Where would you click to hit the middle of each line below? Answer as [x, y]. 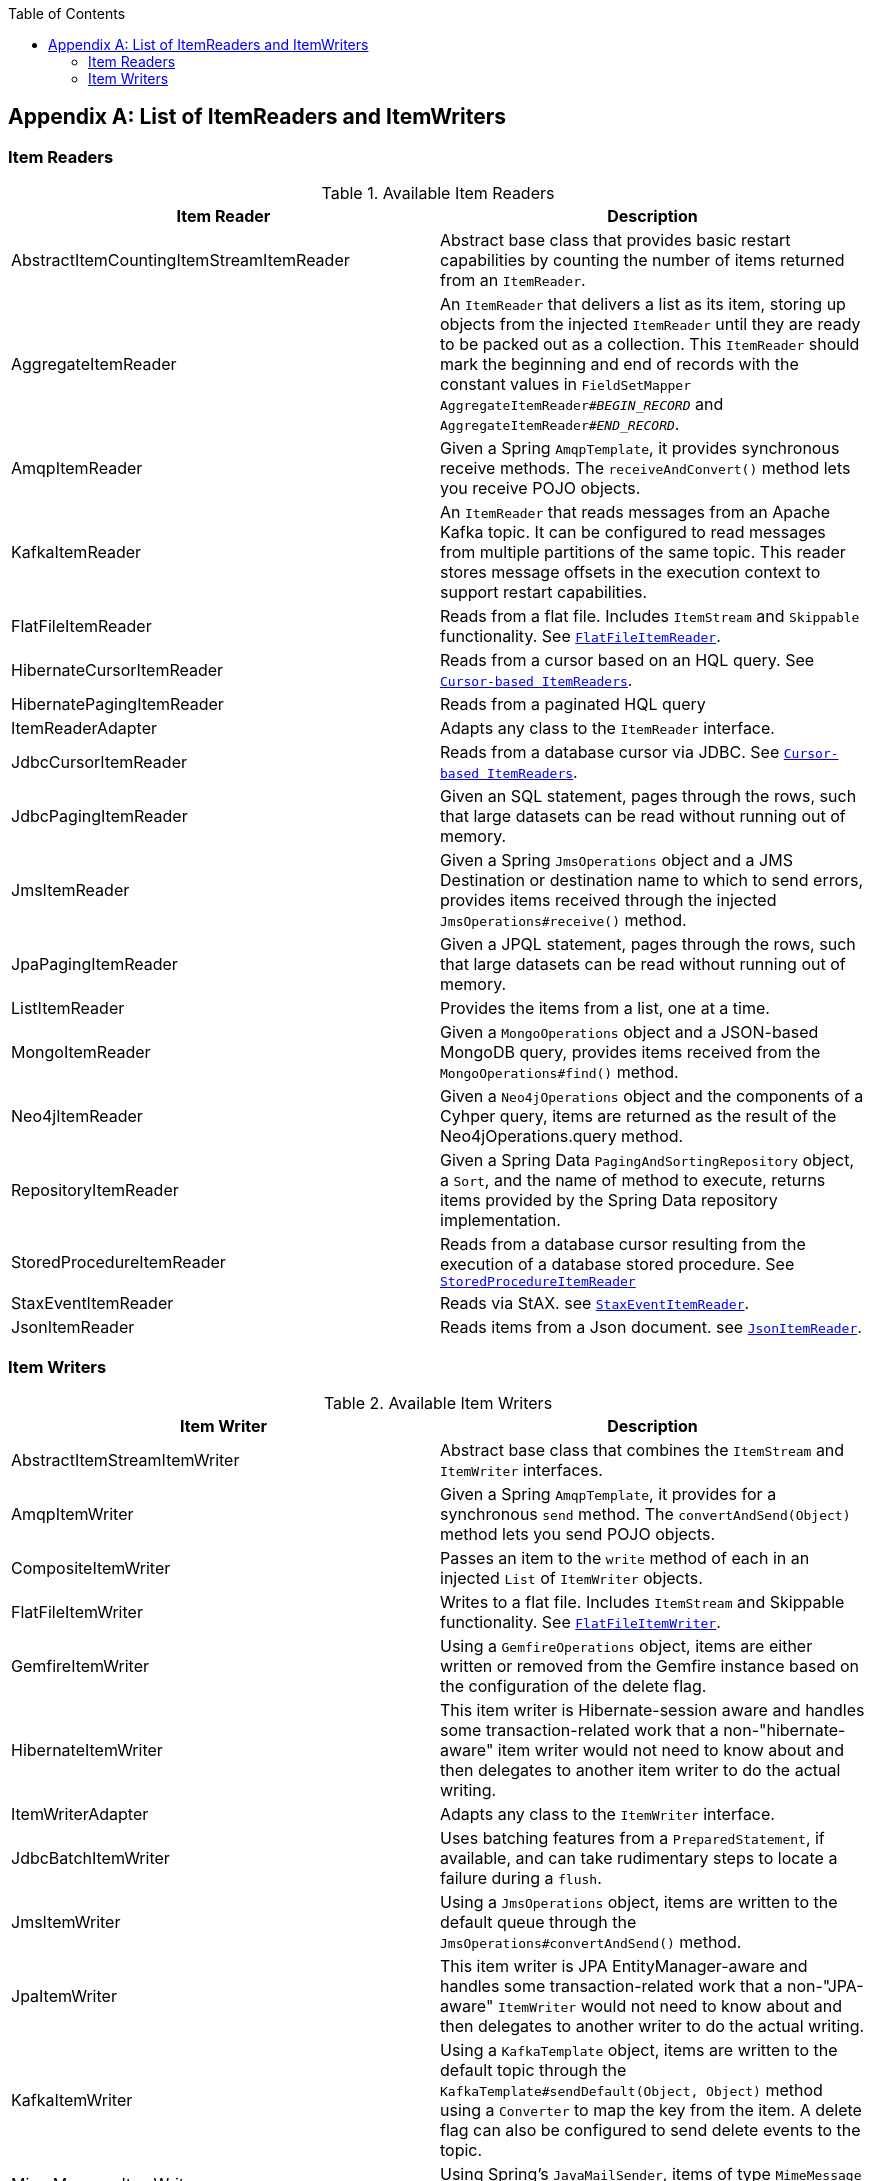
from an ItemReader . [513, 280]
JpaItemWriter [64, 1995]
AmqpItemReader [77, 468]
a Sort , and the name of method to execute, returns [633, 1180]
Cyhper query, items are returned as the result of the [638, 1116]
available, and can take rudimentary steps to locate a [639, 1857]
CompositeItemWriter [91, 1567]
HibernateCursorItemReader [117, 670]
